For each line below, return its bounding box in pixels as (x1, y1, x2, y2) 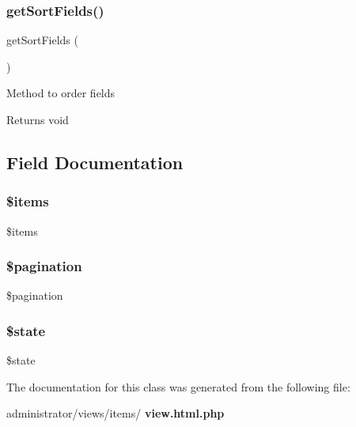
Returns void (6, 111, 69, 127)
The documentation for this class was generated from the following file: (6, 378, 350, 395)
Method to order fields (6, 85, 116, 101)
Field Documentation (6, 149, 184, 174)
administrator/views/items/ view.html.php (6, 405, 225, 421)
